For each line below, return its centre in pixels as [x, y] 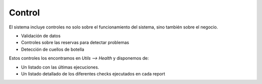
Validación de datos [41, 36]
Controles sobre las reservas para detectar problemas [75, 42]
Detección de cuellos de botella [53, 49]
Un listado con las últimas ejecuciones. [60, 67]
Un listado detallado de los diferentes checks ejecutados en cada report [93, 74]
